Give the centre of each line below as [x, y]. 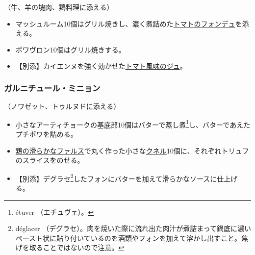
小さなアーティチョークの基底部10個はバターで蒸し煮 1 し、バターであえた [133, 124]
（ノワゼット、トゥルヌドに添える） [62, 106]
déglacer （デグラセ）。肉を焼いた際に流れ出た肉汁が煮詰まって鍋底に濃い [133, 228]
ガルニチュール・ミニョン [52, 88]
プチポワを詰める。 [46, 134]
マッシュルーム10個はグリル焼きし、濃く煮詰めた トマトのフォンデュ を [129, 23]
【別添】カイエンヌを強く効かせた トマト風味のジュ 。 [101, 66]
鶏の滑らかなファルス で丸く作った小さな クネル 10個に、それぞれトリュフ [132, 150]
